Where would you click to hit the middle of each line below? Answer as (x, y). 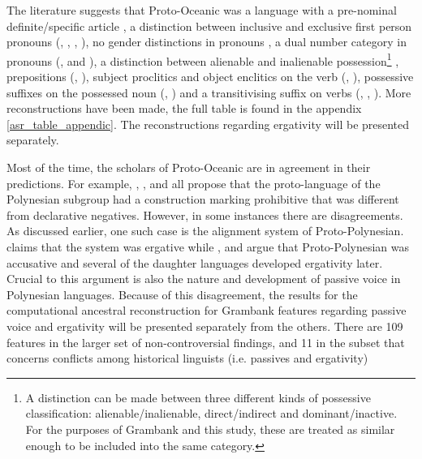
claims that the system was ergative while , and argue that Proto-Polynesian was (208, 246)
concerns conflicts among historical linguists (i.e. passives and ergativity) (187, 358)
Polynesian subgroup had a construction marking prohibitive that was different (203, 199)
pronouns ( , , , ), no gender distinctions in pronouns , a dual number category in (207, 42)
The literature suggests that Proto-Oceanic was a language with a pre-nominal (202, 10)
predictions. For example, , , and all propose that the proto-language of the (194, 183)
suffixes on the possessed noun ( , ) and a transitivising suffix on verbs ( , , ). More (209, 92)
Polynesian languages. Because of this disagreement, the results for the (182, 294)
